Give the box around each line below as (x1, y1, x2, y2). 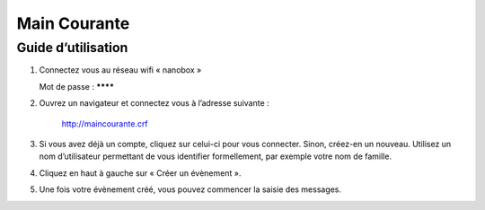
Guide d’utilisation (16, 39, 128, 56)
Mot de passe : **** (39, 81, 114, 92)
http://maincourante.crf (61, 118, 148, 129)
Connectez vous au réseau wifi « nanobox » (39, 65, 202, 75)
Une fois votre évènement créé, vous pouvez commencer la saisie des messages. (39, 184, 341, 195)
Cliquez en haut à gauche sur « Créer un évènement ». (39, 167, 242, 179)
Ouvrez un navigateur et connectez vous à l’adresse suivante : (39, 98, 269, 109)
